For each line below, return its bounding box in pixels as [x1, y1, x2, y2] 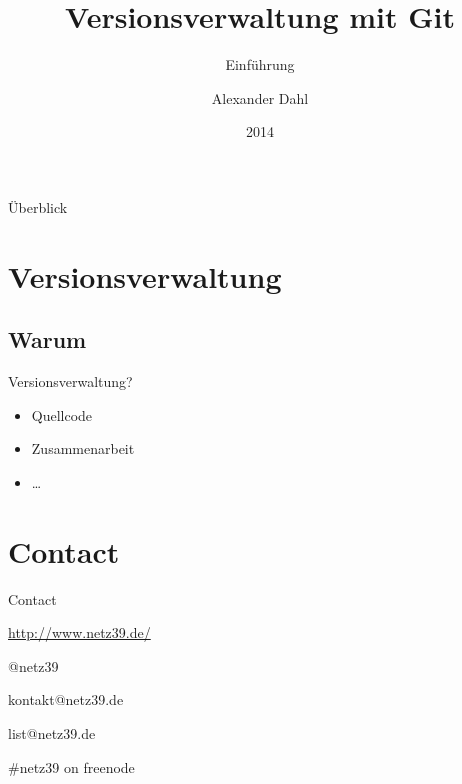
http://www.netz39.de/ [8, 622, 151, 643]
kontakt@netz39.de [8, 689, 124, 710]
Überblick [8, 196, 68, 217]
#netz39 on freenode [8, 756, 135, 777]
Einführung [225, 54, 295, 75]
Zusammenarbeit [31, 438, 135, 459]
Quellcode [31, 404, 93, 425]
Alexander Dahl [211, 87, 309, 108]
